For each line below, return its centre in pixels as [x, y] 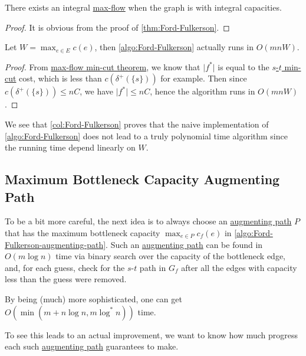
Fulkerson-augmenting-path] [55, 244]
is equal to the [244, 66]
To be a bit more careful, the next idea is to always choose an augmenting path [148, 221]
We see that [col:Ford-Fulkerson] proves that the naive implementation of [137, 124]
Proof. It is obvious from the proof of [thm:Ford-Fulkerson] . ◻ [117, 27]
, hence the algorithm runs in [203, 91]
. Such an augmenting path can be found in [184, 244]
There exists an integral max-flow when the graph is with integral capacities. [143, 7]
